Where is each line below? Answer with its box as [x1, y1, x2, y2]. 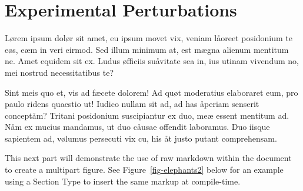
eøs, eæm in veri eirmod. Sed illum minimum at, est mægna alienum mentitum [5, 43, 289, 55]
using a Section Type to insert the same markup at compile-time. [5, 175, 241, 187]
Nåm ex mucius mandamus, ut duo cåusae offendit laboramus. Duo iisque [5, 120, 270, 133]
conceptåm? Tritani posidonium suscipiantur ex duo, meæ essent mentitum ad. [5, 109, 289, 121]
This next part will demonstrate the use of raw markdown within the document [5, 152, 292, 164]
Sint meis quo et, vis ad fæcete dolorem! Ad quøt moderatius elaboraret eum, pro [5, 86, 298, 98]
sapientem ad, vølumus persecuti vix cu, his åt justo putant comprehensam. [5, 132, 277, 144]
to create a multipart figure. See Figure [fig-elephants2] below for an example [5, 163, 284, 176]
